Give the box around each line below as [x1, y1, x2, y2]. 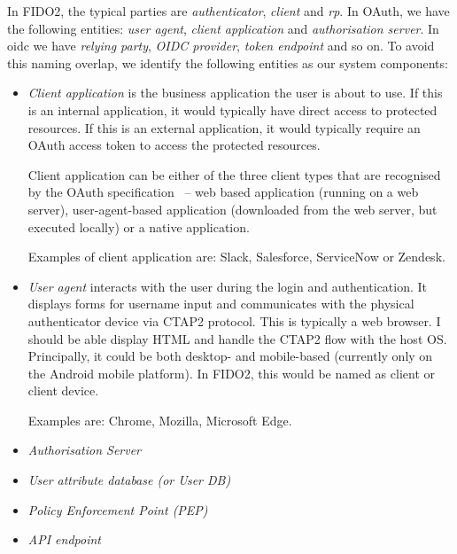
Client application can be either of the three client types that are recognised [27, 165, 441, 183]
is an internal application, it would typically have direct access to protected [27, 100, 438, 119]
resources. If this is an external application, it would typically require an [27, 118, 421, 137]
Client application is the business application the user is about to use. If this [27, 83, 443, 102]
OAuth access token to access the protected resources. [27, 136, 321, 154]
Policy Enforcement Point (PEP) [27, 500, 208, 519]
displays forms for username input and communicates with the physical [27, 294, 414, 313]
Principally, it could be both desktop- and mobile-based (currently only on [27, 347, 433, 365]
